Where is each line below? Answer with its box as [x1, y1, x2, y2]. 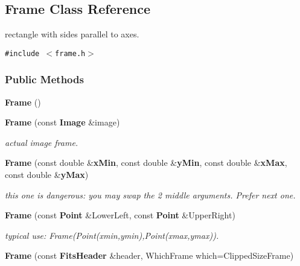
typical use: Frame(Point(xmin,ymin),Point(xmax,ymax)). [5, 229, 219, 241]
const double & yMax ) [5, 168, 89, 181]
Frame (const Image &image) [5, 116, 120, 128]
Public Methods [5, 72, 84, 87]
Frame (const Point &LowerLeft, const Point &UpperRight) [5, 209, 235, 221]
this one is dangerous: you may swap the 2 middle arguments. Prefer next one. [5, 188, 296, 201]
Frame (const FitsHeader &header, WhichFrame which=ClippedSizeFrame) [5, 249, 294, 262]
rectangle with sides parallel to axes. [5, 28, 139, 40]
